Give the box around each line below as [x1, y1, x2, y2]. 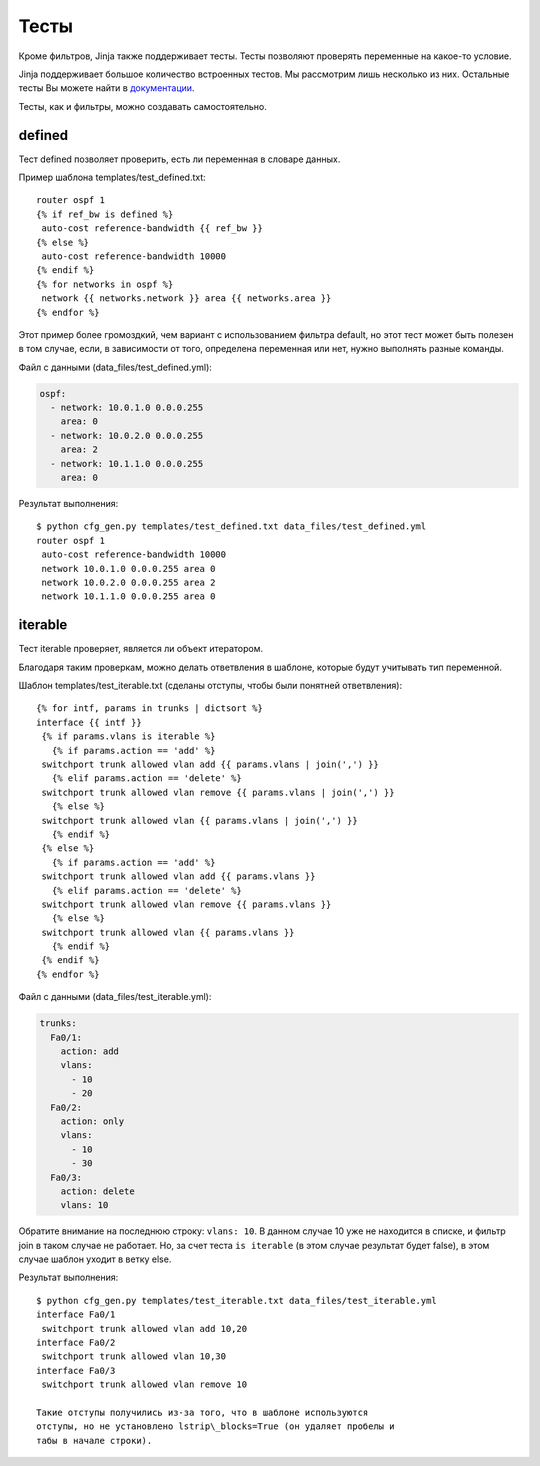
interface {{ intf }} [36, 716, 142, 728]
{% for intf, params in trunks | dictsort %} [36, 703, 264, 714]
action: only [60, 1115, 125, 1127]
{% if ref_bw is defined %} [36, 208, 174, 220]
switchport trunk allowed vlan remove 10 [41, 1379, 248, 1390]
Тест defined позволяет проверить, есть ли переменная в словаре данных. [18, 153, 341, 165]
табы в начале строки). [36, 1435, 153, 1446]
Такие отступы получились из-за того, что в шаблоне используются [36, 1406, 369, 1418]
